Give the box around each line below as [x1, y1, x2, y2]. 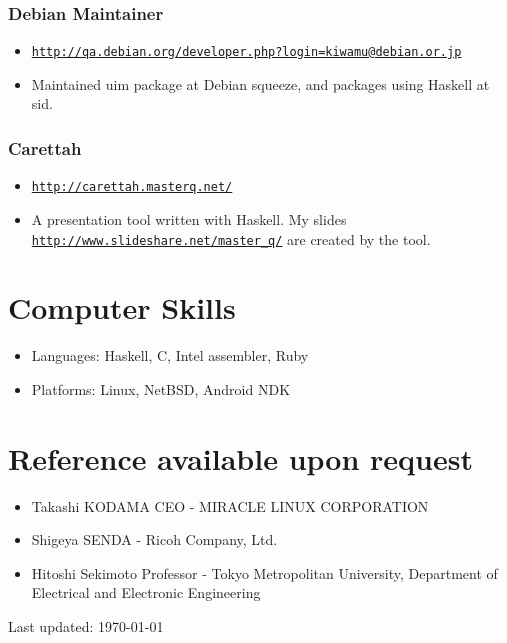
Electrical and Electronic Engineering [31, 582, 261, 603]
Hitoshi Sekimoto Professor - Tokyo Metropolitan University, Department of [31, 562, 498, 583]
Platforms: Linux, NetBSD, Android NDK [31, 378, 291, 399]
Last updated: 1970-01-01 [8, 616, 164, 636]
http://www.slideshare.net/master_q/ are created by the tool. [31, 228, 431, 249]
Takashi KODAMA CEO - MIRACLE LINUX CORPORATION [31, 495, 429, 516]
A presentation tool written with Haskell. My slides [31, 208, 347, 229]
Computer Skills [8, 287, 236, 328]
